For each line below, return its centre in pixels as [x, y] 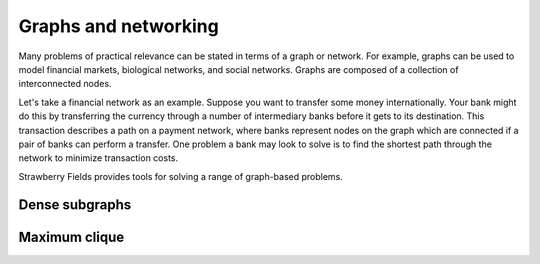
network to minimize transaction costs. [98, 158]
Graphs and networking [118, 26]
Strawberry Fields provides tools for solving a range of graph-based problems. [181, 176]
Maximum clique [71, 236]
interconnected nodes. [65, 84]
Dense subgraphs [75, 205]
